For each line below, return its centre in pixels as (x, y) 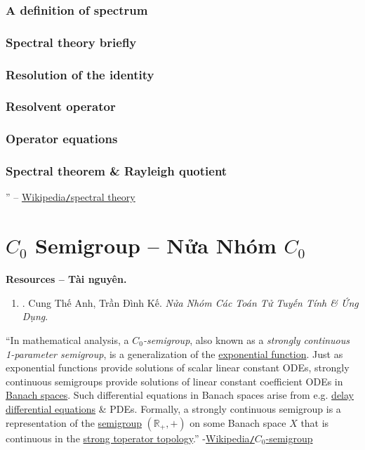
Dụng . (35, 316)
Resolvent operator (61, 106)
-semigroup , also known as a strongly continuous (246, 340)
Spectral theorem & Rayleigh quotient (117, 171)
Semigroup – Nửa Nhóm (156, 245)
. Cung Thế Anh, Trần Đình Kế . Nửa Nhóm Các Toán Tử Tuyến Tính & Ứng (190, 302)
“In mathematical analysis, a (67, 340)
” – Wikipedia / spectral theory (71, 197)
